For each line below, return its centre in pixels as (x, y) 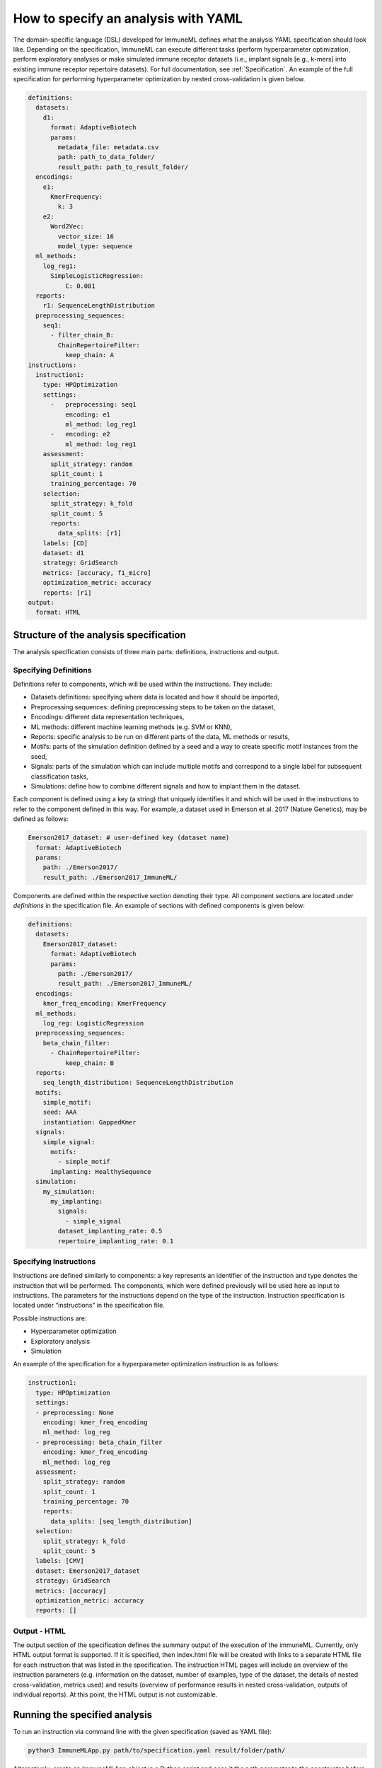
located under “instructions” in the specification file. (89, 1305)
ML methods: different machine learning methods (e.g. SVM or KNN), (132, 727)
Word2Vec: (68, 227)
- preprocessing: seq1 (94, 405)
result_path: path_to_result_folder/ (123, 167)
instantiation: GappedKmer (90, 1122)
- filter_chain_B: (82, 335)
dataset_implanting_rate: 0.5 (110, 1231)
